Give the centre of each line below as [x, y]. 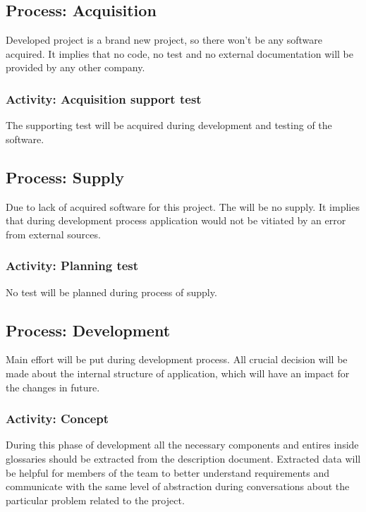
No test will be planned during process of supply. [111, 292]
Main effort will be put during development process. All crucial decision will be [177, 359]
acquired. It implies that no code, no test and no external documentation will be [179, 53]
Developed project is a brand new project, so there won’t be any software [164, 40]
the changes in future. [53, 387]
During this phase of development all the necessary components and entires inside [182, 445]
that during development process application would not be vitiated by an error [176, 220]
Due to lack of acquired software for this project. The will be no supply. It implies [183, 206]
